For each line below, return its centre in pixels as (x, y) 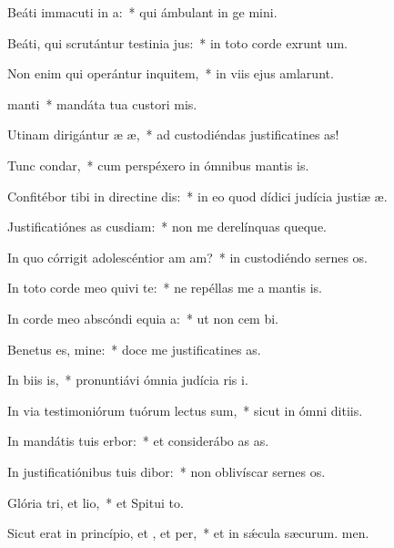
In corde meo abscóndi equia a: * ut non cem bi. (143, 318)
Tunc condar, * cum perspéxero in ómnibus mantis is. (158, 165)
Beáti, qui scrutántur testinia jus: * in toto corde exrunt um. (177, 42)
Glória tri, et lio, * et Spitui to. (96, 502)
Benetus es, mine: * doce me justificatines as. (134, 349)
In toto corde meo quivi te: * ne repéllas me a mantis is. (165, 288)
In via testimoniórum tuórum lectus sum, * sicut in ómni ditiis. (185, 410)
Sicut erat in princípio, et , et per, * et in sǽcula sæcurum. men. (188, 533)
